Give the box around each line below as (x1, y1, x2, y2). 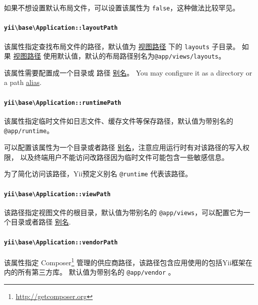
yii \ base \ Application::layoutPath (4, 24, 118, 32)
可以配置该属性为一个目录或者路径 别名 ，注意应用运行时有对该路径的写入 (4, 142, 243, 152)
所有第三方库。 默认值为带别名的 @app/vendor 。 (17, 267, 175, 277)
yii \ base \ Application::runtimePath (4, 99, 122, 106)
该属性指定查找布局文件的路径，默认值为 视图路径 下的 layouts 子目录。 (4, 41, 240, 51)
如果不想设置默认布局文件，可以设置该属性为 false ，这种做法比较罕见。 (4, 2, 240, 12)
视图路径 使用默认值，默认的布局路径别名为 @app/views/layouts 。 (13, 51, 226, 61)
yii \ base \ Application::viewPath (4, 190, 111, 198)
